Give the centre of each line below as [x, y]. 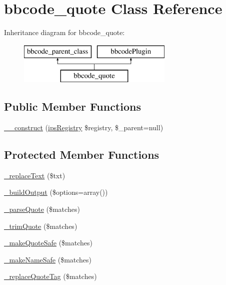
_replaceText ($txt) [35, 175]
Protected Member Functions [82, 155]
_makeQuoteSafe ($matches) [48, 243]
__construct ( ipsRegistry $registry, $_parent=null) [84, 127]
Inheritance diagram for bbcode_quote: [64, 32]
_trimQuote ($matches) [41, 226]
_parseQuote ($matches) [42, 209]
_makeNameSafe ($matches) [48, 259]
